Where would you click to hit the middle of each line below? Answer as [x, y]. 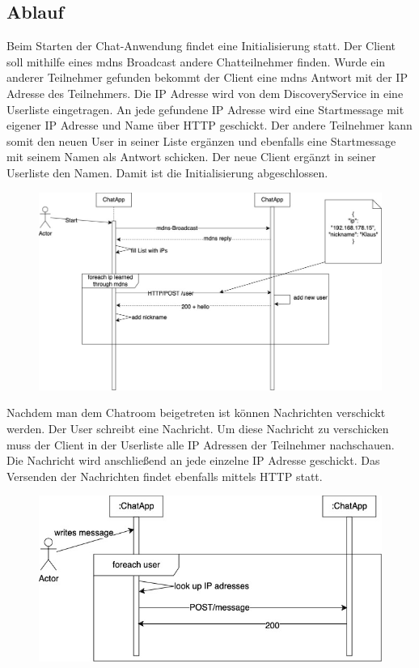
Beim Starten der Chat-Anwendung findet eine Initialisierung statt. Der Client [201, 46]
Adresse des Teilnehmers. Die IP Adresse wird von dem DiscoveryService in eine [205, 93]
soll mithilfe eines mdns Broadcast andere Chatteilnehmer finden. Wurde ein [196, 61]
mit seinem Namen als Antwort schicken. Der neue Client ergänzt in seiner [191, 157]
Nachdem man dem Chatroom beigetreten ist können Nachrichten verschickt [196, 413]
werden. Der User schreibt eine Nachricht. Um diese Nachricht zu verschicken [198, 428]
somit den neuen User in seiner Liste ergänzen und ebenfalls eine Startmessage [201, 140]
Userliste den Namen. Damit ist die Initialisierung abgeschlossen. [167, 172]
